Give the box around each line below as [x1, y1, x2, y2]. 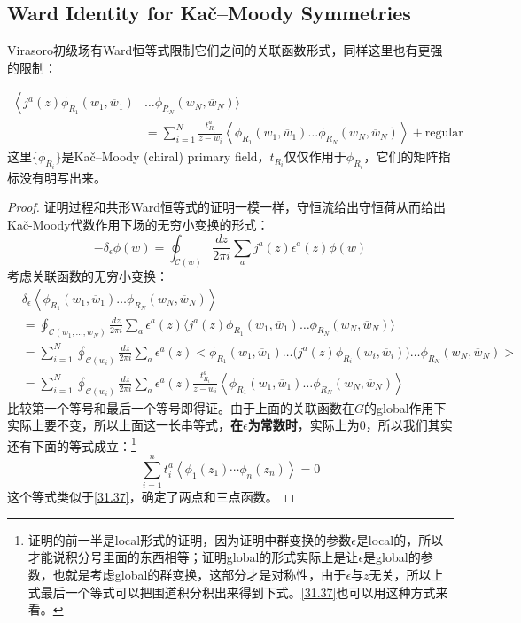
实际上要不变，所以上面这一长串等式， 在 [7, 416, 243, 434]
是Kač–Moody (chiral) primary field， [61, 147, 270, 166]
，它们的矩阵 [363, 147, 439, 166]
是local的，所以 [355, 530, 444, 549]
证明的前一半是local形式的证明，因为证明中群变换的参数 [27, 530, 352, 549]
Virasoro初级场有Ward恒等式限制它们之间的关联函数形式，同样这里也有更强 [7, 41, 443, 59]
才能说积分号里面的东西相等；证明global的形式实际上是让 [27, 548, 359, 566]
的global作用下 [364, 398, 447, 417]
